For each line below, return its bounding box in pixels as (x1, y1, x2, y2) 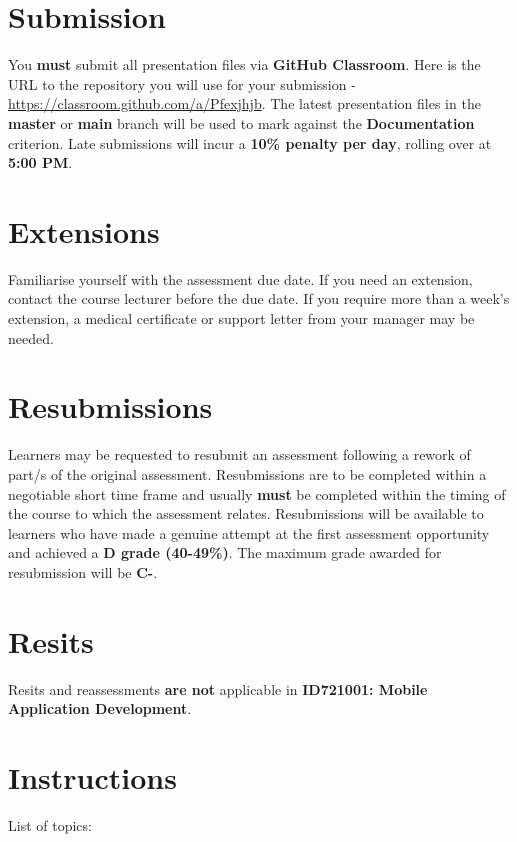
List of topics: (8, 814, 92, 835)
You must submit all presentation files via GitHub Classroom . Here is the (8, 54, 481, 75)
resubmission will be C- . (8, 561, 158, 582)
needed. (8, 327, 54, 348)
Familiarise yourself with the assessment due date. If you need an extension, (8, 268, 473, 289)
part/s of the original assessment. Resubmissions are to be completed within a (8, 463, 487, 484)
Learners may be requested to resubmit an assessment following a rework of (8, 444, 471, 465)
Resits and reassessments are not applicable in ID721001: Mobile (8, 678, 428, 699)
